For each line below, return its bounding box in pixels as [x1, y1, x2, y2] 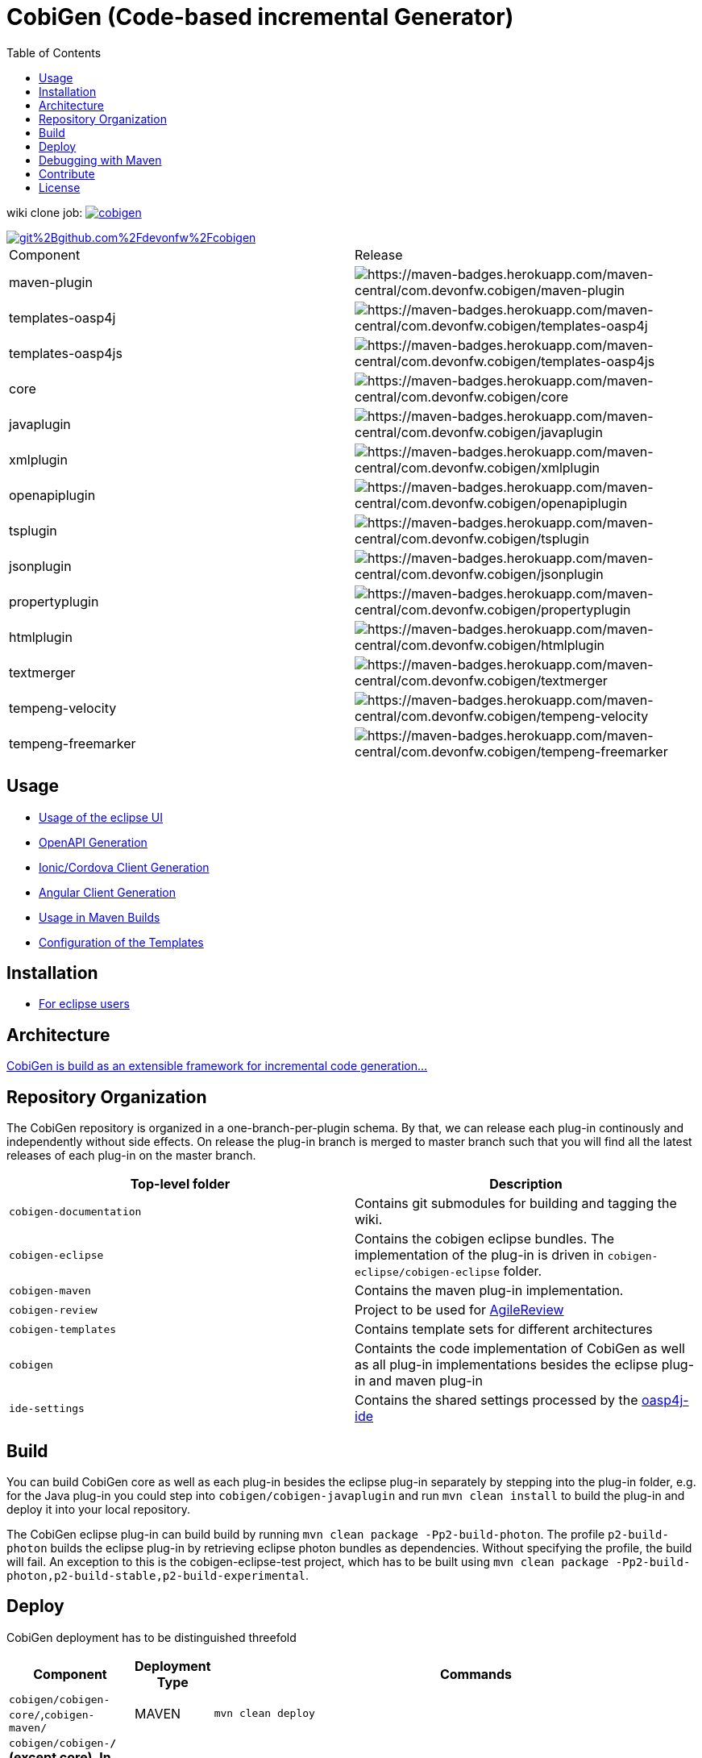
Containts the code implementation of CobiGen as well [355, 1340, 685, 1357]
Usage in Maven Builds [39, 910, 160, 924]
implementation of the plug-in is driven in [355, 1247, 604, 1264]
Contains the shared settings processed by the [355, 1392, 638, 1409]
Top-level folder [130, 1176, 231, 1193]
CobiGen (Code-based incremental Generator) [6, 3, 514, 31]
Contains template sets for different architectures [355, 1321, 653, 1338]
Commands [439, 1665, 513, 1682]
